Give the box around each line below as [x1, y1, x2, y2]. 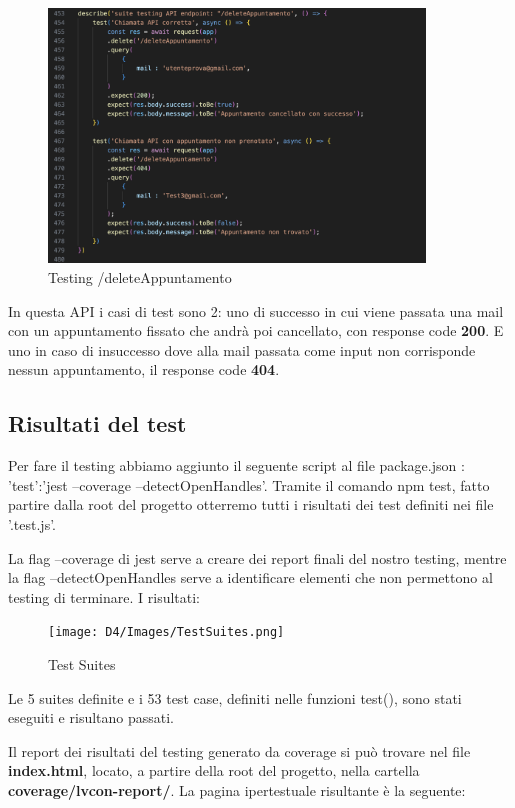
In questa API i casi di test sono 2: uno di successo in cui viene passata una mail [8, 300, 504, 321]
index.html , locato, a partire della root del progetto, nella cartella [8, 760, 420, 781]
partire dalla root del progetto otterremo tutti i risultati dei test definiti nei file [8, 494, 494, 515]
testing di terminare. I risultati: [8, 586, 201, 607]
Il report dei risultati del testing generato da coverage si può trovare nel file [8, 740, 471, 761]
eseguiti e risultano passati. [8, 707, 175, 728]
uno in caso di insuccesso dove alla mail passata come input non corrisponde [8, 339, 476, 360]
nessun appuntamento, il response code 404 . [8, 359, 280, 380]
